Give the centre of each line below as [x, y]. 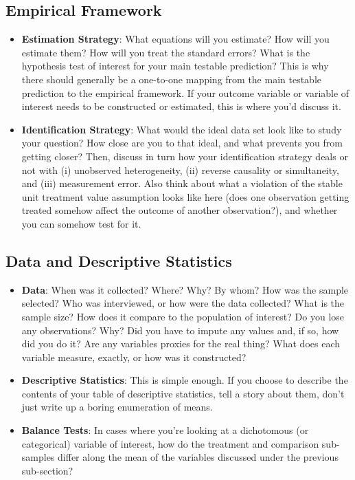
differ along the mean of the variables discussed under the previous [198, 457]
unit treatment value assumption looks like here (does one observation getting [185, 196]
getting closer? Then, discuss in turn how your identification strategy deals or [185, 156]
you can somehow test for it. [81, 223]
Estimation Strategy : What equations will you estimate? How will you [175, 39]
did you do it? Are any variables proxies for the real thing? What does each [181, 343]
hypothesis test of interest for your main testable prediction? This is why [175, 66]
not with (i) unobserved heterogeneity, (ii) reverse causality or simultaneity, [180, 170]
